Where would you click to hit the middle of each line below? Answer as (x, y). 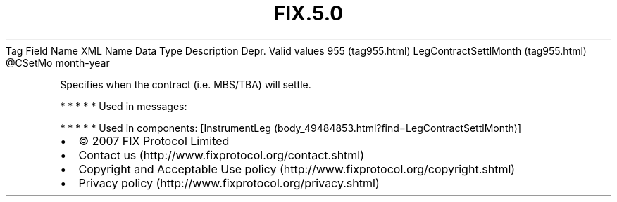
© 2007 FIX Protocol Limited (154, 141)
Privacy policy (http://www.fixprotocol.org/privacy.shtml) (229, 183)
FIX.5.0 (308, 13)
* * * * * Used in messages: (124, 106)
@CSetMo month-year (58, 62)
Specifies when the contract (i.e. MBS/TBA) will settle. (186, 84)
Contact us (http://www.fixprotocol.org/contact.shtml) (222, 155)
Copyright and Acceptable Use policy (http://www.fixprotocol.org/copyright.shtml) (297, 169)
